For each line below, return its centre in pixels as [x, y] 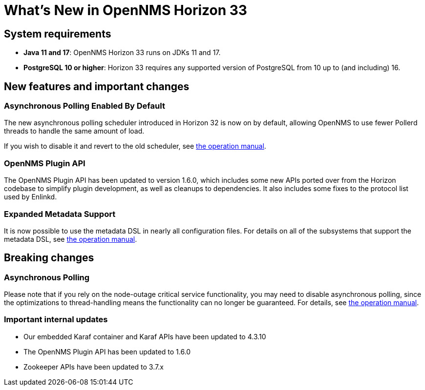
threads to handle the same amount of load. [74, 131]
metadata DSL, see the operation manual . [71, 239]
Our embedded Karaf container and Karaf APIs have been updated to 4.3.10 [145, 336]
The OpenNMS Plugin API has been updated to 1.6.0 [107, 351]
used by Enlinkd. [31, 197]
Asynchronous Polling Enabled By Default [85, 106]
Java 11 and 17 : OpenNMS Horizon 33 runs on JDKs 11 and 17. [122, 53]
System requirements [58, 34]
